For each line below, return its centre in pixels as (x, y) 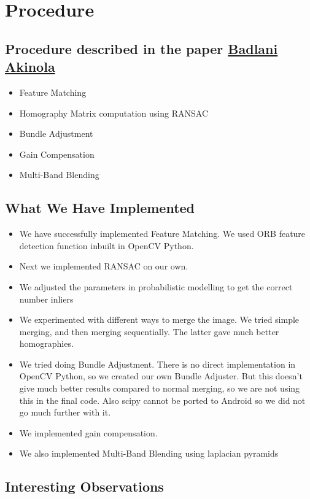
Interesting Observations (84, 486)
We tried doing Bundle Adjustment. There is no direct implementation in (157, 364)
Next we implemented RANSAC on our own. (104, 266)
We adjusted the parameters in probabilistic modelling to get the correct (156, 286)
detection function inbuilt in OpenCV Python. (107, 245)
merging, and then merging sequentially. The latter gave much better (149, 331)
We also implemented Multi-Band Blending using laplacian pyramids (149, 453)
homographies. (46, 343)
